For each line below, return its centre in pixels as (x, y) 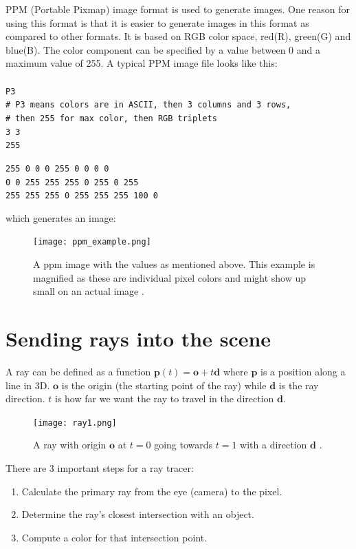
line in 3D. (28, 385)
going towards (183, 445)
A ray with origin (70, 445)
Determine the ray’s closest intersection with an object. (138, 514)
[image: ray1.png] (75, 423)
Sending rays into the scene (138, 339)
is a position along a (303, 371)
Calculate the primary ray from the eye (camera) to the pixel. (152, 491)
